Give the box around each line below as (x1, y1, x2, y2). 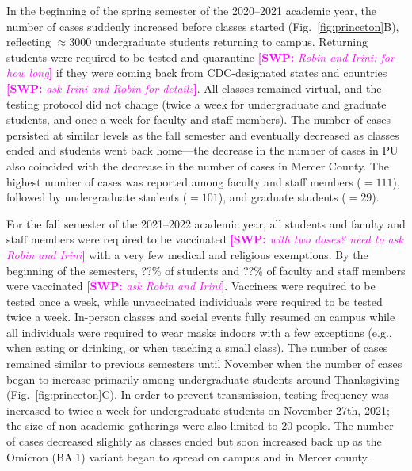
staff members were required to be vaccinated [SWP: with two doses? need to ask (6, 231, 403, 247)
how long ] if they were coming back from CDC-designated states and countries (6, 64, 387, 81)
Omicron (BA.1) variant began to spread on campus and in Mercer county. (6, 448, 370, 465)
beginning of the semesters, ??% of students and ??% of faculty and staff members (6, 262, 406, 278)
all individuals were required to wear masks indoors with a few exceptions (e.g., (6, 324, 392, 340)
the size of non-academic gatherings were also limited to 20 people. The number (6, 417, 394, 434)
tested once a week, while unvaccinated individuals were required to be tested (6, 293, 383, 309)
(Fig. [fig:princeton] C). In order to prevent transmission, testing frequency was (6, 386, 389, 403)
